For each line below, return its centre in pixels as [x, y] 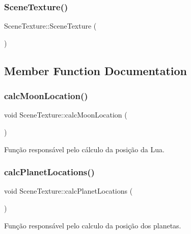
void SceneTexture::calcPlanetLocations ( [69, 191]
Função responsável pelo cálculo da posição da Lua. [84, 149]
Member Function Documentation [96, 70]
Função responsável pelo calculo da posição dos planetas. [93, 225]
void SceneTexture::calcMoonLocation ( [66, 115]
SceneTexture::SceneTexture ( [50, 26]
